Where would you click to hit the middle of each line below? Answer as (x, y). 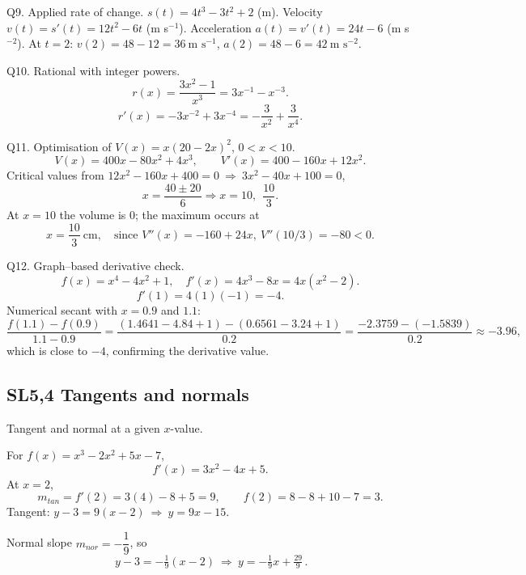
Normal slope (40, 542)
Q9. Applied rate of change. (75, 11)
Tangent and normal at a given (83, 427)
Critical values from (55, 175)
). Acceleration (215, 27)
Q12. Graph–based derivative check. (95, 265)
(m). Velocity (290, 11)
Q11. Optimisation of (59, 146)
